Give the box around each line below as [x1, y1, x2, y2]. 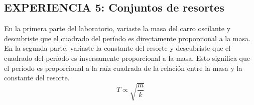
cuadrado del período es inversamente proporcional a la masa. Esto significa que [4, 52, 250, 63]
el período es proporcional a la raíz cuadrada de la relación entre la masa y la [4, 62, 242, 73]
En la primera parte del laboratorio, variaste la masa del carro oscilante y [4, 23, 231, 34]
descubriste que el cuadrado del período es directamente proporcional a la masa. [4, 33, 250, 43]
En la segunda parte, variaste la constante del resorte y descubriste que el [4, 43, 231, 53]
